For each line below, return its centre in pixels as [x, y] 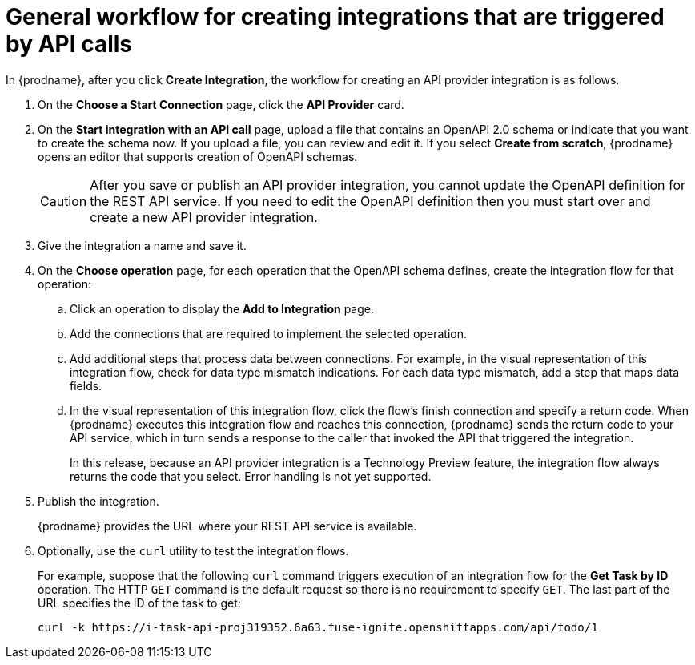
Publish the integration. [98, 501]
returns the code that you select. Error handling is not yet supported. [251, 476]
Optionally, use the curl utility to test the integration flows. [193, 550]
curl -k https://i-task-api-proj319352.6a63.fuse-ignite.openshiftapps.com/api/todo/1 [318, 627]
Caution [64, 201]
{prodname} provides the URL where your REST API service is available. [227, 526]
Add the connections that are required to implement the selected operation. [269, 333]
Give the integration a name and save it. [142, 245]
